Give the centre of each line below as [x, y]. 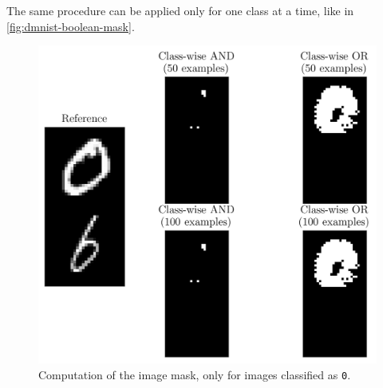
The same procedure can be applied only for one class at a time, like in [180, 10]
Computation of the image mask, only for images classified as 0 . [195, 374]
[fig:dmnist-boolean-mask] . [71, 26]
